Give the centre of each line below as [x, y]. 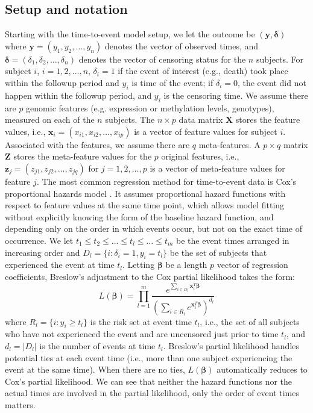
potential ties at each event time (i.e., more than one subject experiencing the [149, 357]
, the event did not [272, 82]
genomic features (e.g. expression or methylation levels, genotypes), [150, 107]
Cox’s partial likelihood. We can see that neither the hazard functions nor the [149, 381]
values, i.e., [25, 131]
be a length [186, 265]
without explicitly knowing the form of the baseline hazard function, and [139, 216]
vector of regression [252, 265]
